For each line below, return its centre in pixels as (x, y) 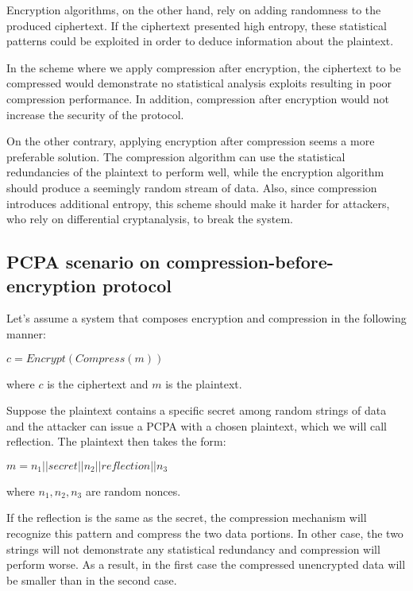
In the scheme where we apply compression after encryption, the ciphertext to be (204, 67)
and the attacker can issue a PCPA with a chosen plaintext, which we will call (197, 425)
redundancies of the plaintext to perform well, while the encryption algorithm (195, 172)
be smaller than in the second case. (92, 579)
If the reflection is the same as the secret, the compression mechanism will (187, 518)
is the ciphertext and (98, 383)
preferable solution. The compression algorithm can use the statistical (176, 156)
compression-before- (250, 262)
